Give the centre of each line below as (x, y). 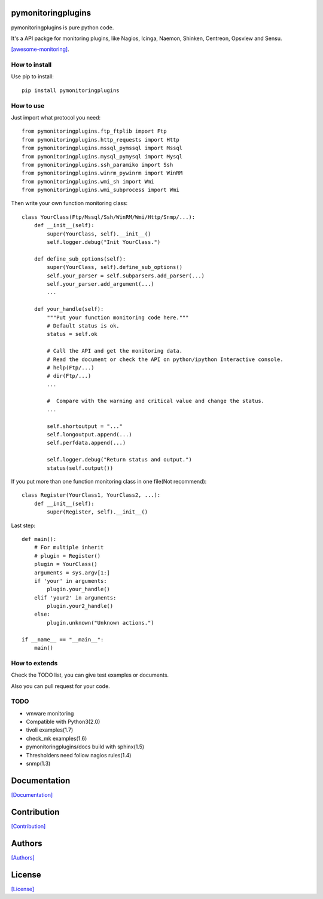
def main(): (39, 539)
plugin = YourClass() (66, 564)
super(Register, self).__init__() (97, 512)
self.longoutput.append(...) (90, 435)
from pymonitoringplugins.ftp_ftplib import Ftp (94, 131)
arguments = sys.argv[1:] (72, 573)
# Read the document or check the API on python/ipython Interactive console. (165, 359)
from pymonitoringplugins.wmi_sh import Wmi (88, 181)
